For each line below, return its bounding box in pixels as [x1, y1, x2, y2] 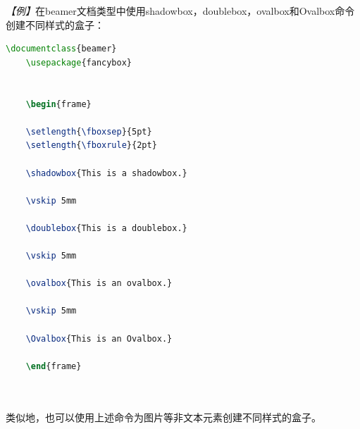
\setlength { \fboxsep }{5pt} [25, 126, 152, 137]
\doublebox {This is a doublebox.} [25, 223, 187, 233]
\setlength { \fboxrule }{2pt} [25, 140, 157, 151]
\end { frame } [25, 361, 82, 371]
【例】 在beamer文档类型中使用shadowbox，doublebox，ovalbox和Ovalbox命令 [6, 4, 355, 18]
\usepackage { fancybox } [25, 57, 132, 68]
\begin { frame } [25, 99, 92, 109]
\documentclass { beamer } [6, 44, 117, 54]
